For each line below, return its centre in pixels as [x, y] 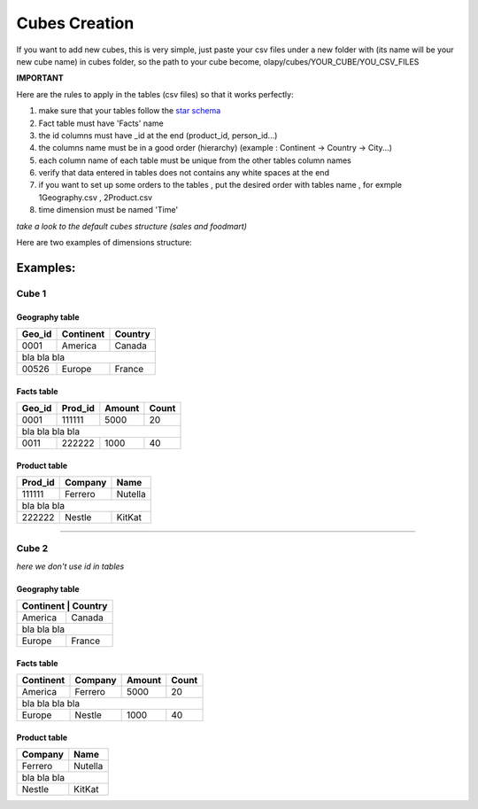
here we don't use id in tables [70, 566]
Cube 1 [31, 293]
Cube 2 [32, 548]
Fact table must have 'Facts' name [101, 123]
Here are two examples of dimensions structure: [104, 243]
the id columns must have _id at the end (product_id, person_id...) [158, 135]
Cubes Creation [75, 23]
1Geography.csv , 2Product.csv [96, 197]
